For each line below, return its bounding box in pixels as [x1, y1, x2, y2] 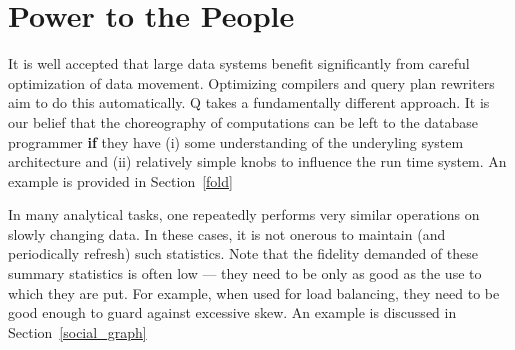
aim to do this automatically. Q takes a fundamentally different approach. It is [8, 92, 490, 113]
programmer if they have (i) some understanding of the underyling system [8, 131, 464, 152]
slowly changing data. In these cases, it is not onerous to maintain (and [8, 223, 446, 244]
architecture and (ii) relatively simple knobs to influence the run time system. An [8, 151, 507, 172]
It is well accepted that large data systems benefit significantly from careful [8, 53, 470, 74]
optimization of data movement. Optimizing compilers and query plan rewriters [8, 72, 495, 93]
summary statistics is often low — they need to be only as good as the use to [8, 263, 482, 284]
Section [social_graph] [8, 321, 147, 342]
